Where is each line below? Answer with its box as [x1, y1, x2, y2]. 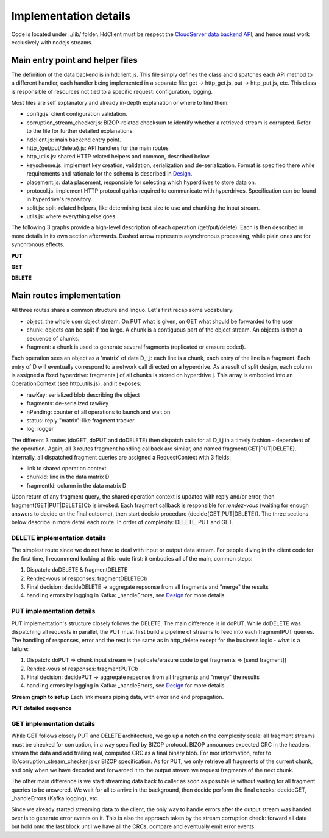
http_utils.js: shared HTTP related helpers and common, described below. [26, 153, 211, 160]
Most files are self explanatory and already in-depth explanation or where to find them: [11, 99, 229, 107]
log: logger [26, 425, 54, 433]
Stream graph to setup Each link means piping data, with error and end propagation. [11, 693, 224, 700]
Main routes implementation [11, 290, 121, 301]
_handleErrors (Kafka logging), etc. [11, 794, 99, 801]
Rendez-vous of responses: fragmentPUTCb [26, 665, 138, 672]
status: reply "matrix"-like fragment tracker [26, 417, 135, 424]
